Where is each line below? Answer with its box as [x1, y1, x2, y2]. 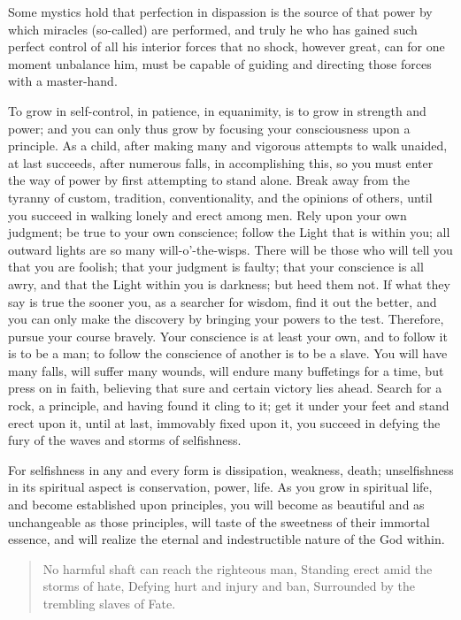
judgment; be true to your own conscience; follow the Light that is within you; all [8, 223, 450, 241]
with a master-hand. [8, 72, 118, 90]
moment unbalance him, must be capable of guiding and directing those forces [8, 54, 432, 73]
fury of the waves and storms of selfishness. [8, 431, 242, 449]
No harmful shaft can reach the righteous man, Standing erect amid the [42, 559, 433, 578]
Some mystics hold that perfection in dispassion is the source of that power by [8, 3, 433, 20]
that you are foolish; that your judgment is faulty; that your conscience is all [8, 257, 424, 276]
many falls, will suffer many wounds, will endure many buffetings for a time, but [8, 361, 444, 379]
